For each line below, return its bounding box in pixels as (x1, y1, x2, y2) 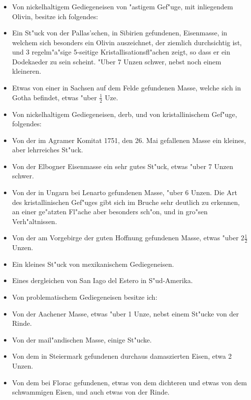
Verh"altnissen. (12, 216, 57, 226)
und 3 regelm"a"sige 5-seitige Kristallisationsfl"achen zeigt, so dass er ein (12, 47, 230, 57)
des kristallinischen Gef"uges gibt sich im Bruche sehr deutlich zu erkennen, (12, 197, 240, 207)
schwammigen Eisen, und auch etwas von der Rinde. (12, 387, 170, 397)
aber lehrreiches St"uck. (12, 144, 83, 155)
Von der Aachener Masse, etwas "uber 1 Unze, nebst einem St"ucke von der (12, 308, 239, 318)
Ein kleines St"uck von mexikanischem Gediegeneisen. (12, 258, 174, 269)
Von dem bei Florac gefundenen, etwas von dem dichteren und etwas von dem (12, 377, 247, 387)
